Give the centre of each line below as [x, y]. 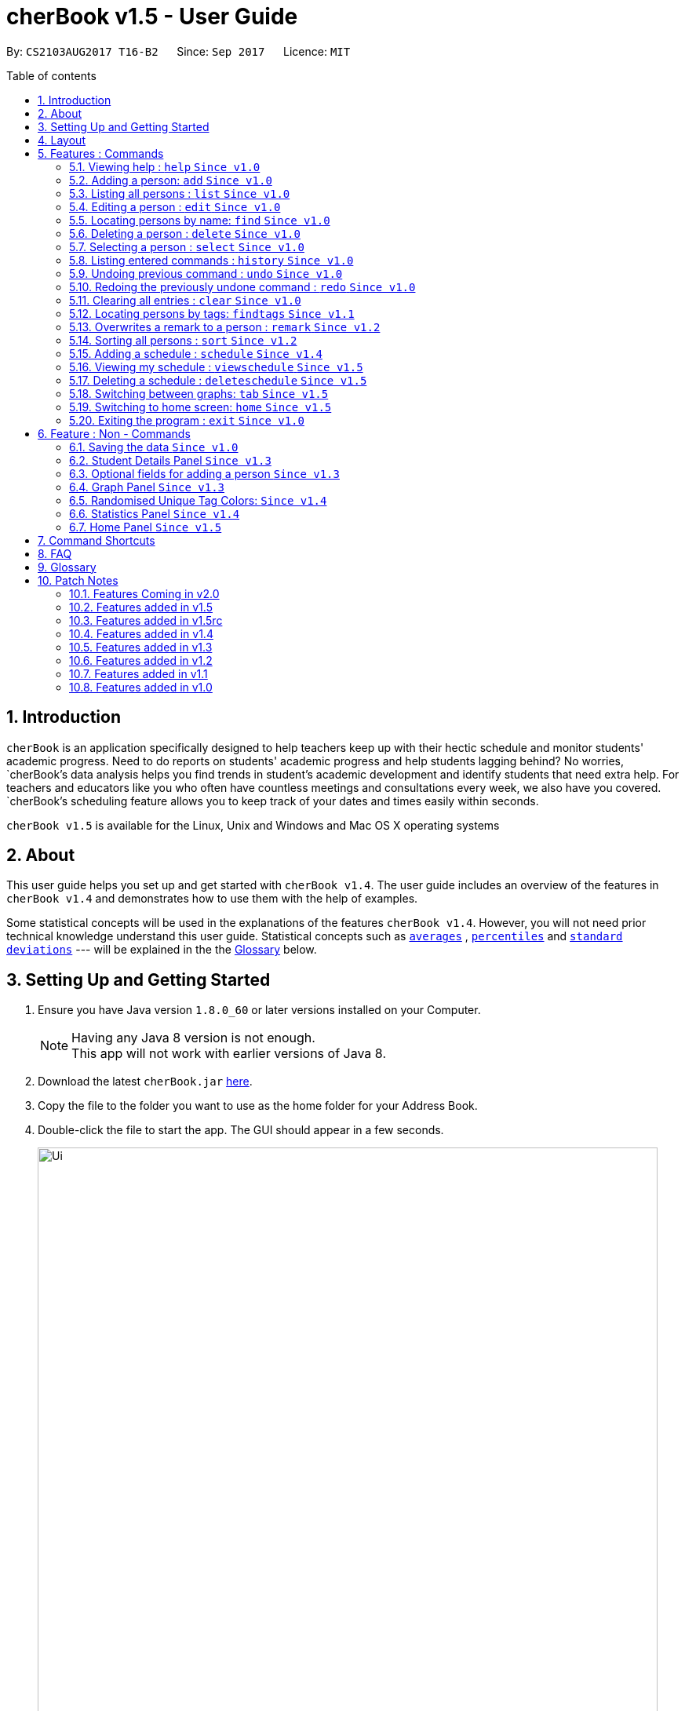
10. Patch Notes [78, 580]
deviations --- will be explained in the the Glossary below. [162, 950]
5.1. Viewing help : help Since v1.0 [165, 166]
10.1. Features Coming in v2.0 [144, 593]
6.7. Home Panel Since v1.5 [146, 527]
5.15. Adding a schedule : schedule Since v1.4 [196, 353]
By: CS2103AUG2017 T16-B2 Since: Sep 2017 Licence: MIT [179, 51]
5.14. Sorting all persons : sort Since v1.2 [183, 340]
